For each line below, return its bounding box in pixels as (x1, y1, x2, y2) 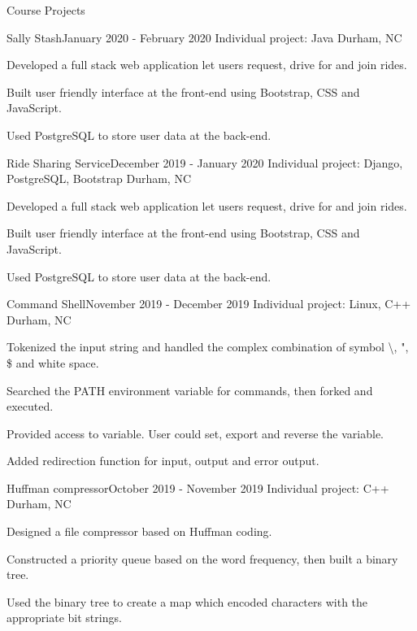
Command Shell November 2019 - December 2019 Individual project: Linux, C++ (7, 295, 411, 312)
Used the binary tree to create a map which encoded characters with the (7, 593, 368, 610)
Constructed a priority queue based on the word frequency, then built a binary (7, 550, 398, 567)
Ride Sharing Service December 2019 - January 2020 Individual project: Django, (7, 154, 403, 171)
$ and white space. (7, 354, 99, 371)
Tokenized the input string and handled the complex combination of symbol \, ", (7, 338, 409, 355)
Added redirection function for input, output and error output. (7, 452, 319, 469)
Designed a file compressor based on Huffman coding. (7, 523, 272, 540)
